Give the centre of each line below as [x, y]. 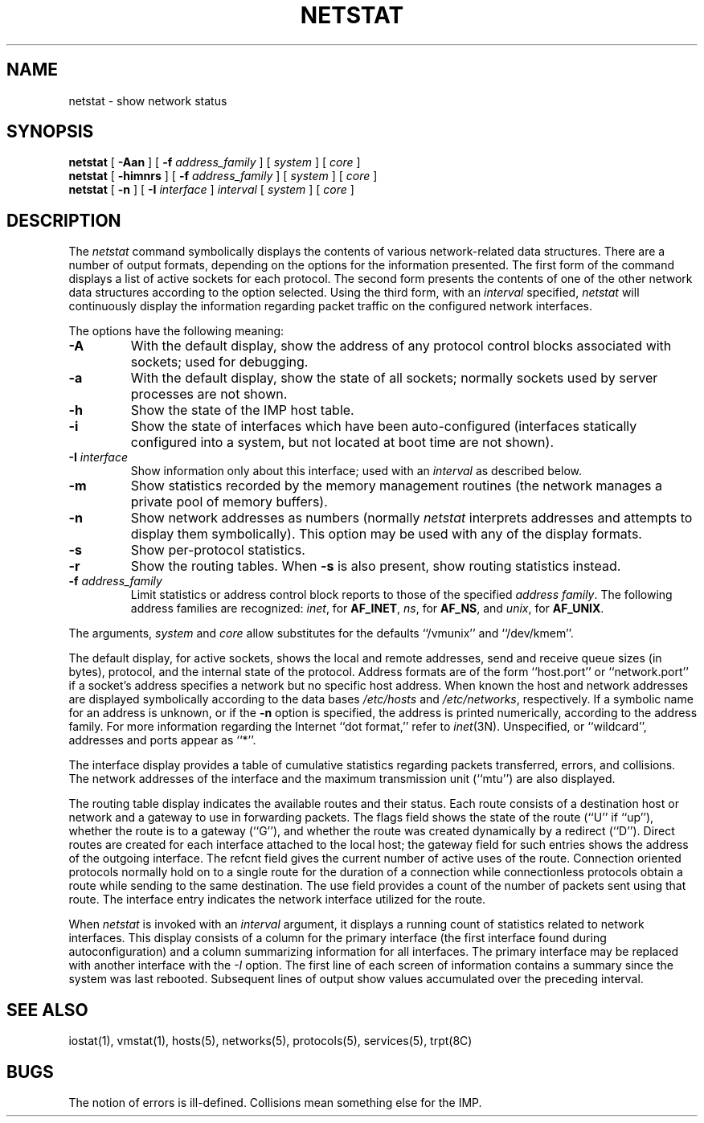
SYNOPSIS [50, 132]
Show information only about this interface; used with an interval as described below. [356, 471]
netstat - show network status [148, 100]
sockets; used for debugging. [219, 362]
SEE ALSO [47, 1010]
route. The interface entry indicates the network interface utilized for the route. [277, 900]
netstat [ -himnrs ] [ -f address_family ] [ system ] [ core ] [223, 176]
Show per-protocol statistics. [218, 550]
